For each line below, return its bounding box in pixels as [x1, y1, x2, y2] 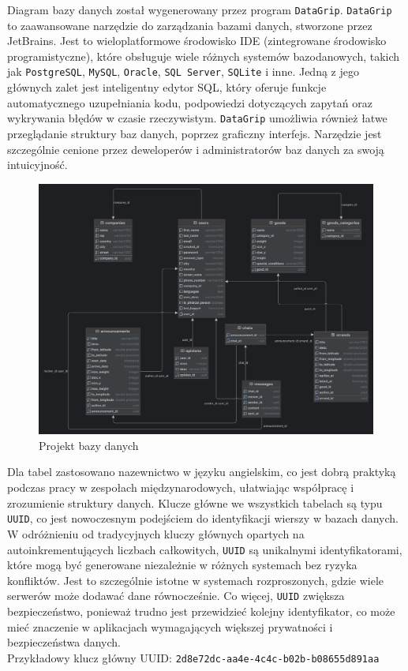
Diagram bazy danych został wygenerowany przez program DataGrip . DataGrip [7, 2, 392, 17]
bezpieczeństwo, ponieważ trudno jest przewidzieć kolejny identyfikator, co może [7, 603, 395, 620]
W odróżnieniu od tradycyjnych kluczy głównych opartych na [7, 525, 305, 542]
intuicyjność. [7, 156, 68, 173]
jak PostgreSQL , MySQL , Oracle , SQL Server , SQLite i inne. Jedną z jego [7, 63, 359, 80]
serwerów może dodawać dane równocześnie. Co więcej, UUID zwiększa [7, 587, 345, 604]
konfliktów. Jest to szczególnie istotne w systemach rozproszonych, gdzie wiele [7, 572, 384, 588]
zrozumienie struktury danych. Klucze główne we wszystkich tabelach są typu [7, 494, 383, 511]
